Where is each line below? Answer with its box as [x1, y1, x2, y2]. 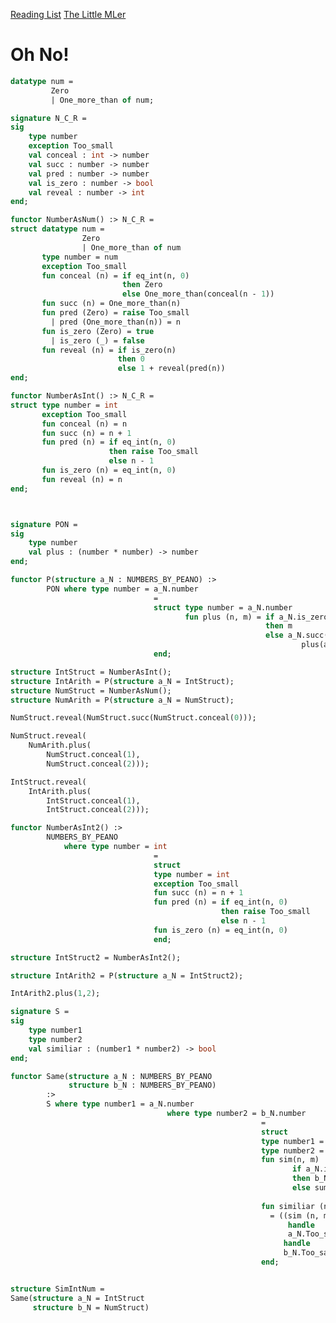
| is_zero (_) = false [50, 335, 145, 346]
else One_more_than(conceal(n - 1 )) [121, 289, 275, 299]
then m [265, 621, 293, 631]
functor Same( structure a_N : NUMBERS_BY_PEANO [10, 1071, 213, 1081]
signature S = [10, 1007, 70, 1017]
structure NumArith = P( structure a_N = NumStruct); [10, 695, 235, 705]
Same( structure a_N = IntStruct [10, 1293, 145, 1303]
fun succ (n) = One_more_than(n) [41, 299, 182, 309]
